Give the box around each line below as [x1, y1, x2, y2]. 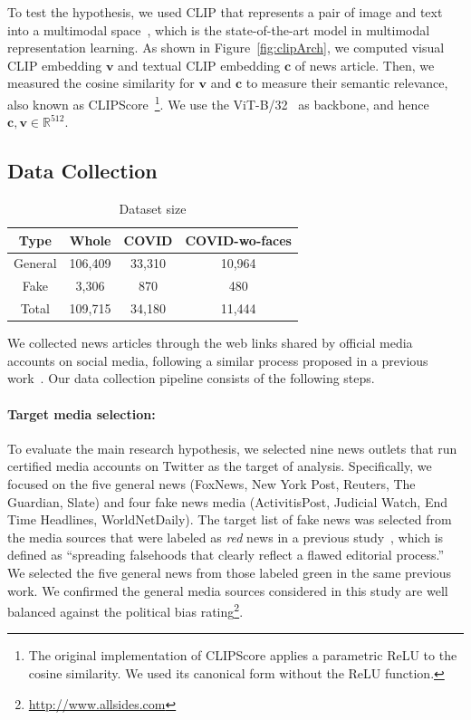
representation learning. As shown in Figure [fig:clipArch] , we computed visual [7, 38, 445, 57]
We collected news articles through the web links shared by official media [7, 333, 413, 352]
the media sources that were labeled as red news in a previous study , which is [7, 527, 444, 546]
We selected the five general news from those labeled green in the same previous [7, 562, 452, 581]
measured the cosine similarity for [7, 73, 195, 92]
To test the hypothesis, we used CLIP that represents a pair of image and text [7, 3, 443, 21]
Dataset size [119, 199, 187, 218]
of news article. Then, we [294, 55, 435, 74]
